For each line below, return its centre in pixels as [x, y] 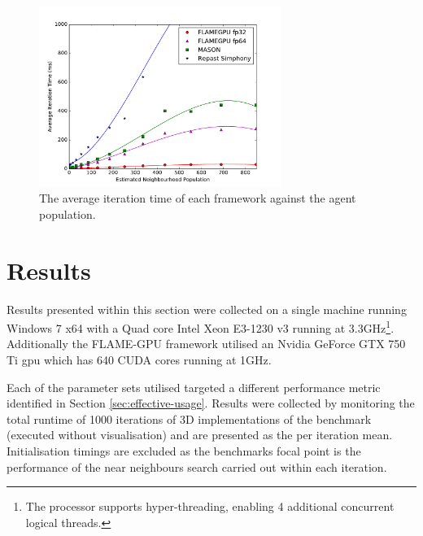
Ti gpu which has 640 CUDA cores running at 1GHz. [139, 360]
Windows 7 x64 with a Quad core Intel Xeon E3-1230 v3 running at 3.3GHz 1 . [201, 327]
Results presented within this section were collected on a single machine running [207, 309]
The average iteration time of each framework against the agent [198, 198]
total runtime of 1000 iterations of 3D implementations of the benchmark [189, 418]
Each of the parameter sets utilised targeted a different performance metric [194, 387]
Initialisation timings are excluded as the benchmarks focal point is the [184, 451]
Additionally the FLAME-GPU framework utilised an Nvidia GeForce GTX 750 [206, 344]
